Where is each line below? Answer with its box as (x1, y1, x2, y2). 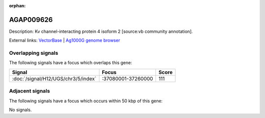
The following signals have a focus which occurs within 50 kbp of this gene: (9, 98, 163, 104)
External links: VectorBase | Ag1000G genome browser (9, 37, 120, 44)
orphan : (9, 3, 26, 8)
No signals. (9, 107, 32, 113)
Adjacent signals (9, 88, 50, 94)
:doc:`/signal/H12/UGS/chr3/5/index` (12, 75, 97, 82)
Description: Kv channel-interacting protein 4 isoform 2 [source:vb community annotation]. (9, 28, 193, 34)
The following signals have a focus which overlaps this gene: (9, 60, 132, 66)
